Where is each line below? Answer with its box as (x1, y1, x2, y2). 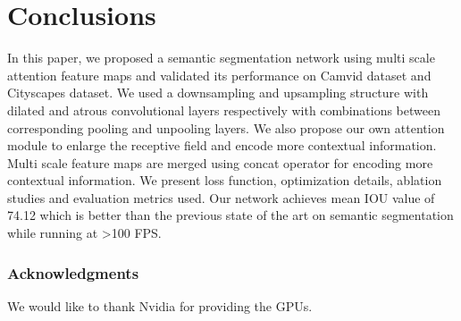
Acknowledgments (7, 261, 139, 283)
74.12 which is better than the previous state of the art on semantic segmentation (7, 206, 454, 224)
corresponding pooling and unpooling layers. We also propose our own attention (7, 118, 445, 137)
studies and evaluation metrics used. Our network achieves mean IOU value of (7, 188, 435, 207)
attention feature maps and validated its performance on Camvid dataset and (7, 65, 432, 84)
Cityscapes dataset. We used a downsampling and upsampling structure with (7, 83, 429, 102)
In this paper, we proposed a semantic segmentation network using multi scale (7, 48, 435, 67)
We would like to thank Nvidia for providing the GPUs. (7, 296, 313, 315)
